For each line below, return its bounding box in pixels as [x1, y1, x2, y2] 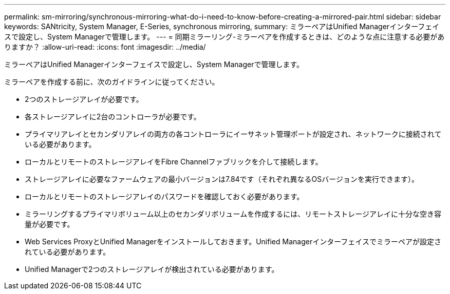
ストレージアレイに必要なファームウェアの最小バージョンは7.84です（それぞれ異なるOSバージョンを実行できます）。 [25, 175, 419, 183]
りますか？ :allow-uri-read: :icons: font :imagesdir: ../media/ [4, 43, 206, 51]
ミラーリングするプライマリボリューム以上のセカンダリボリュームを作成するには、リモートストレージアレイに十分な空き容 [25, 209, 441, 218]
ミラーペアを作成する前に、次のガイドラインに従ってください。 [4, 77, 219, 86]
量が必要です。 [25, 220, 74, 228]
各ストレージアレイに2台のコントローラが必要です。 [25, 112, 201, 121]
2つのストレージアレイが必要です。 [25, 95, 143, 103]
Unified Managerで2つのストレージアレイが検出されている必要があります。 [25, 265, 279, 274]
